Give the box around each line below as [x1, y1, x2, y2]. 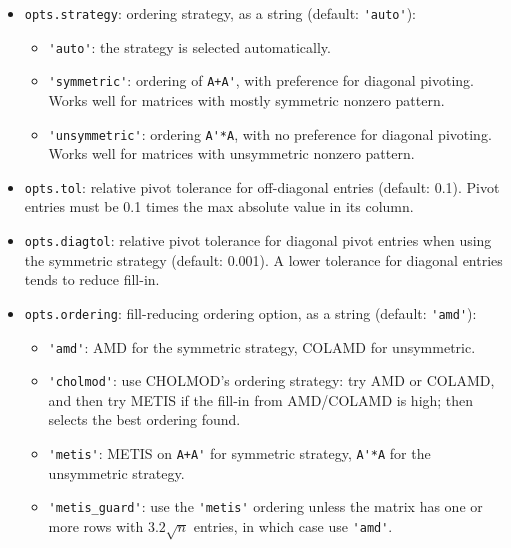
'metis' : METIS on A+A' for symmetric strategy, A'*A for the [48, 443, 431, 464]
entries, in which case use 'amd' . [193, 515, 393, 536]
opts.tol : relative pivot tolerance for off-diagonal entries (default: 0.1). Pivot [24, 176, 500, 197]
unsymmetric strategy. [48, 462, 185, 483]
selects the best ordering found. [48, 409, 241, 430]
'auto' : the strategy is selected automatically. [48, 36, 331, 57]
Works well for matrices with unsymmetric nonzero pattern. [48, 143, 415, 164]
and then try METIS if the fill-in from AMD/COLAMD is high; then [48, 389, 474, 410]
